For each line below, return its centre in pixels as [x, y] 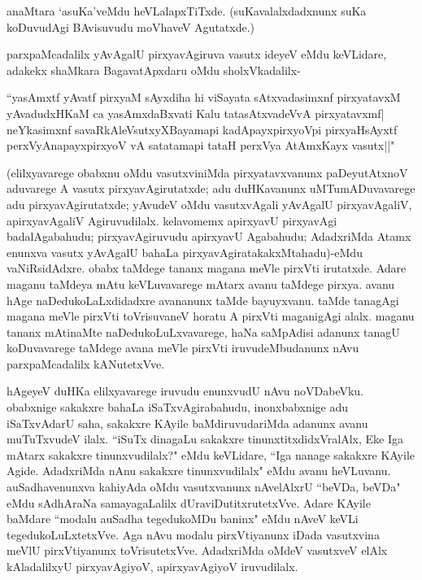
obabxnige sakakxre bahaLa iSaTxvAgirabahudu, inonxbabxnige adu [178, 407]
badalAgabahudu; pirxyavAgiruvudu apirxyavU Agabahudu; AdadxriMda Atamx [209, 236]
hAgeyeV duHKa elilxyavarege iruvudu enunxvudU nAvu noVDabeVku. [185, 391]
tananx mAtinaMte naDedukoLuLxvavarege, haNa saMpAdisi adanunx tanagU [203, 331]
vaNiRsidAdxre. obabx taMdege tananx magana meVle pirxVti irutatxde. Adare [207, 268]
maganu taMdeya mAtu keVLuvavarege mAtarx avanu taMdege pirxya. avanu [201, 283]
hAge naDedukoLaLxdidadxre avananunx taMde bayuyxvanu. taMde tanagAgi [203, 300]
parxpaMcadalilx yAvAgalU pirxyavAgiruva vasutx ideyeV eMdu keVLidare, [197, 54]
